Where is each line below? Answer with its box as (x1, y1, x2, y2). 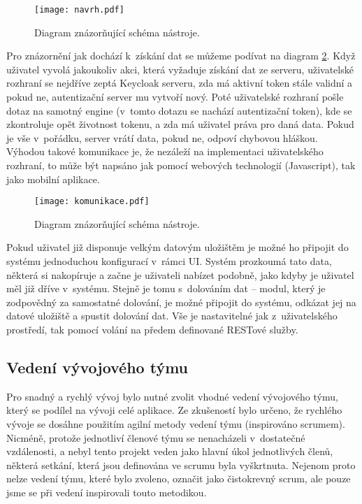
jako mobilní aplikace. (6, 171, 100, 186)
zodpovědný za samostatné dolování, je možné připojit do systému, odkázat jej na (6, 294, 356, 309)
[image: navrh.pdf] (34, 5, 124, 15)
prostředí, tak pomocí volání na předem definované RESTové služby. (6, 322, 298, 336)
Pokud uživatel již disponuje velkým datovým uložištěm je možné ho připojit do (6, 240, 349, 254)
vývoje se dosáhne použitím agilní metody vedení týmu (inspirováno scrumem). (6, 416, 345, 431)
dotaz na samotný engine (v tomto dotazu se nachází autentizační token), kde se (6, 103, 352, 117)
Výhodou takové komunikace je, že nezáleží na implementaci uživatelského (6, 144, 324, 159)
